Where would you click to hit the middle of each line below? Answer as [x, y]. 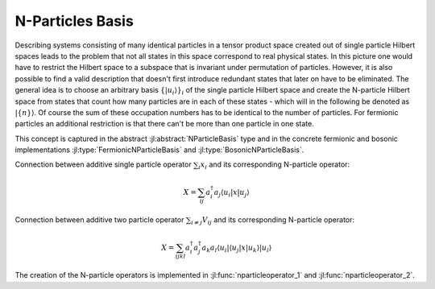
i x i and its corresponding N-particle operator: [274, 165]
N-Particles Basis [75, 21]
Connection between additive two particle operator [99, 220]
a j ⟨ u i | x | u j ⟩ [232, 193]
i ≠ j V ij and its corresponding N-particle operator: [272, 221]
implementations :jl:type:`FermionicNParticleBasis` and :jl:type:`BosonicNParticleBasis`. [159, 150]
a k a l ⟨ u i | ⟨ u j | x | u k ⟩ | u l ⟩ [237, 248]
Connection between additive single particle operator [104, 164]
